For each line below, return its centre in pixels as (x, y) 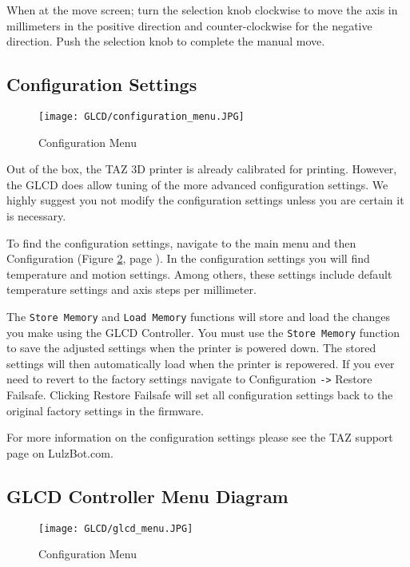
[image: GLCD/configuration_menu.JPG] (141, 116)
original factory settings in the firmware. (105, 410)
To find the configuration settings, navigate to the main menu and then (181, 242)
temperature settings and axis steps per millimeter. (131, 289)
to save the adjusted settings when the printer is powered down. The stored (191, 348)
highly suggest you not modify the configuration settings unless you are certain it (205, 200)
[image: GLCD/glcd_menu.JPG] (116, 528)
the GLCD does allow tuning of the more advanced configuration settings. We (197, 184)
